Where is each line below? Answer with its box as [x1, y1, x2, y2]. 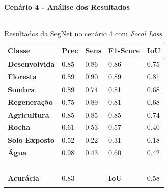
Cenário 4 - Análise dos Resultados [4, 1, 130, 12]
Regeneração [8, 96, 53, 107]
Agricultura [8, 109, 49, 120]
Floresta [8, 71, 37, 82]
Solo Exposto [8, 134, 55, 145]
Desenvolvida [8, 59, 55, 69]
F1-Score [108, 45, 140, 56]
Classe [8, 45, 31, 56]
